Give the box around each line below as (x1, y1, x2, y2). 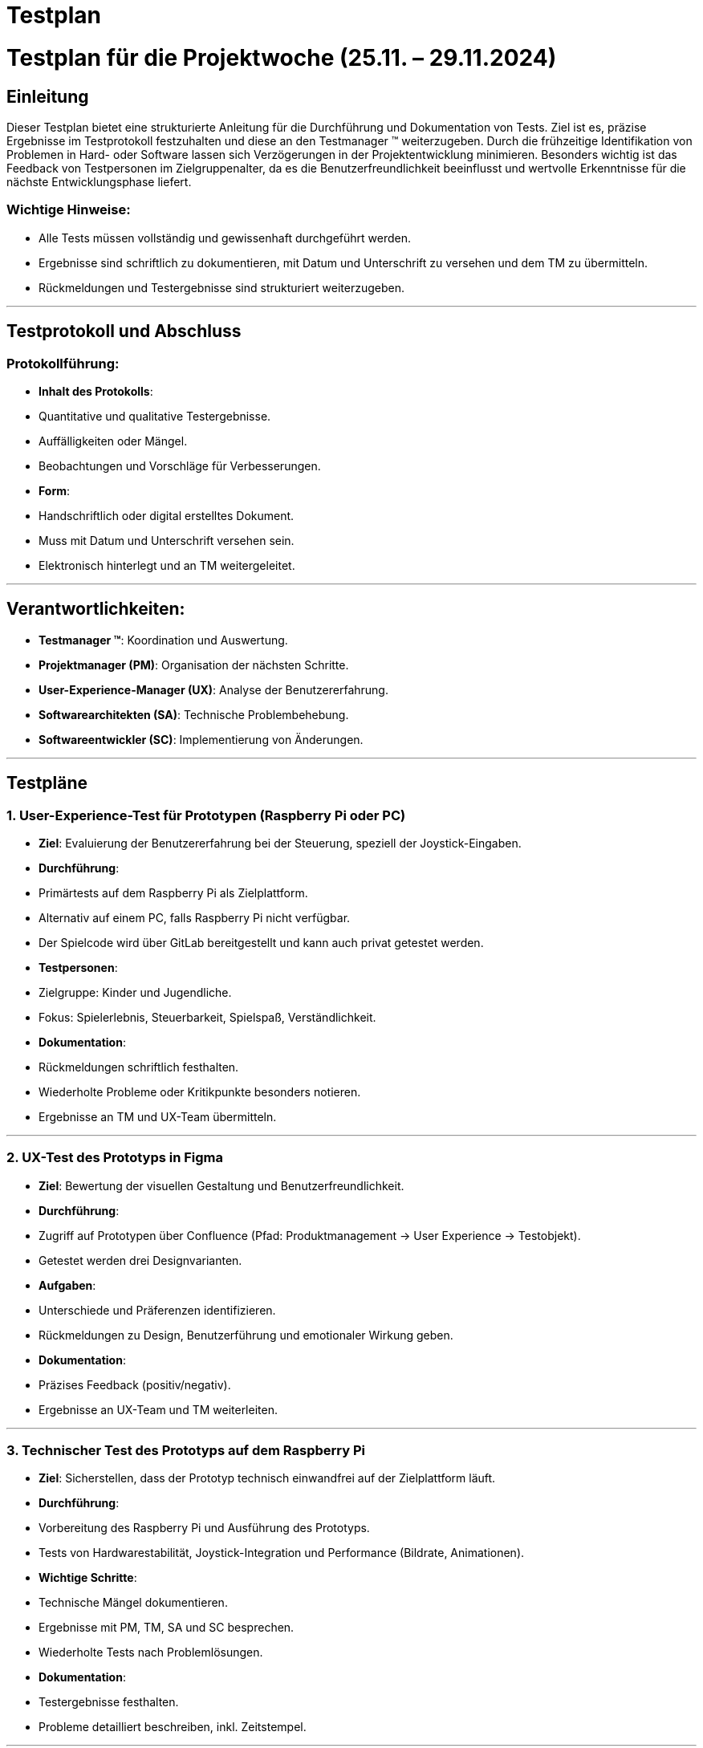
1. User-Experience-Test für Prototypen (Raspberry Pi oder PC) (6, 807, 406, 823)
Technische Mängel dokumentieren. (39, 1596, 228, 1610)
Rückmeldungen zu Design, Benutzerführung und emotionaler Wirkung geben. (39, 1327, 453, 1342)
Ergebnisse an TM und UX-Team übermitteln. (39, 1109, 277, 1124)
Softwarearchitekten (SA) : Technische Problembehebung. (39, 707, 349, 722)
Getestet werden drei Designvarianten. (39, 1253, 242, 1267)
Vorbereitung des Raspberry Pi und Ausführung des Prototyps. (39, 1521, 370, 1535)
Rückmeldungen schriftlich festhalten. (39, 1059, 239, 1074)
